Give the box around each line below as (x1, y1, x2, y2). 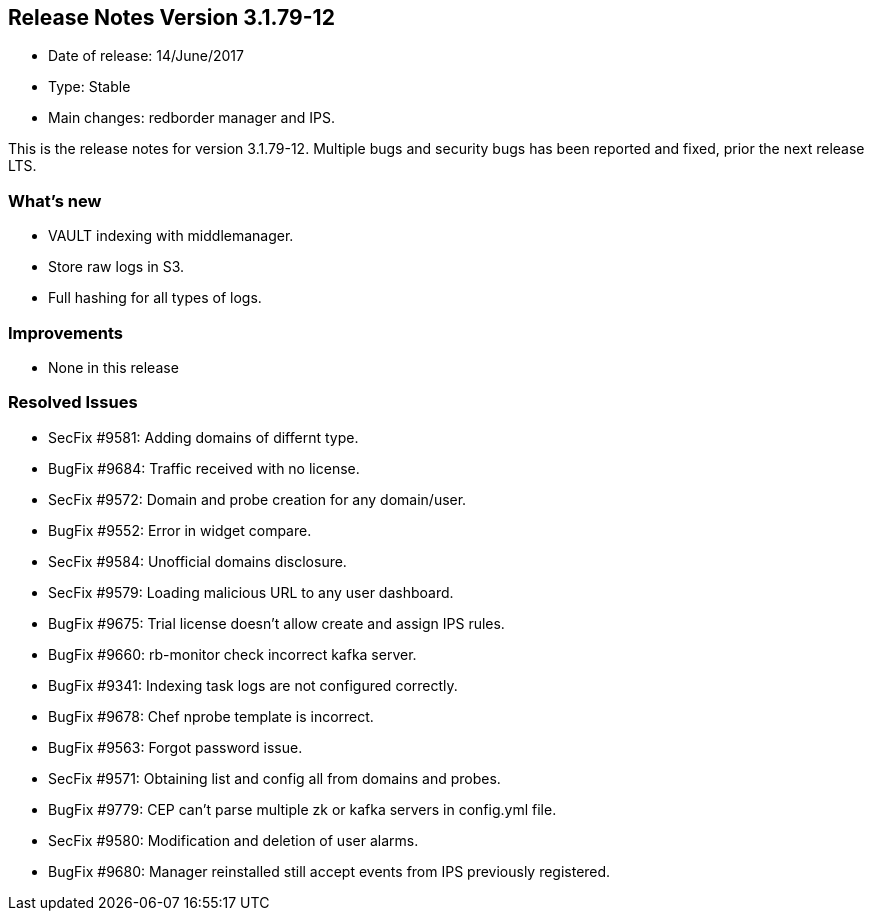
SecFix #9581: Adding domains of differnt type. (48, 428, 359, 446)
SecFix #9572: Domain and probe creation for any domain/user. (48, 490, 467, 508)
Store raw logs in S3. (48, 258, 185, 276)
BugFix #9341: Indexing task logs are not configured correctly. (48, 676, 458, 694)
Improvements (8, 322, 123, 343)
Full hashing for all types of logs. (48, 289, 262, 307)
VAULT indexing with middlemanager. (48, 227, 294, 245)
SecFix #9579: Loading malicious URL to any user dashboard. (48, 583, 454, 601)
